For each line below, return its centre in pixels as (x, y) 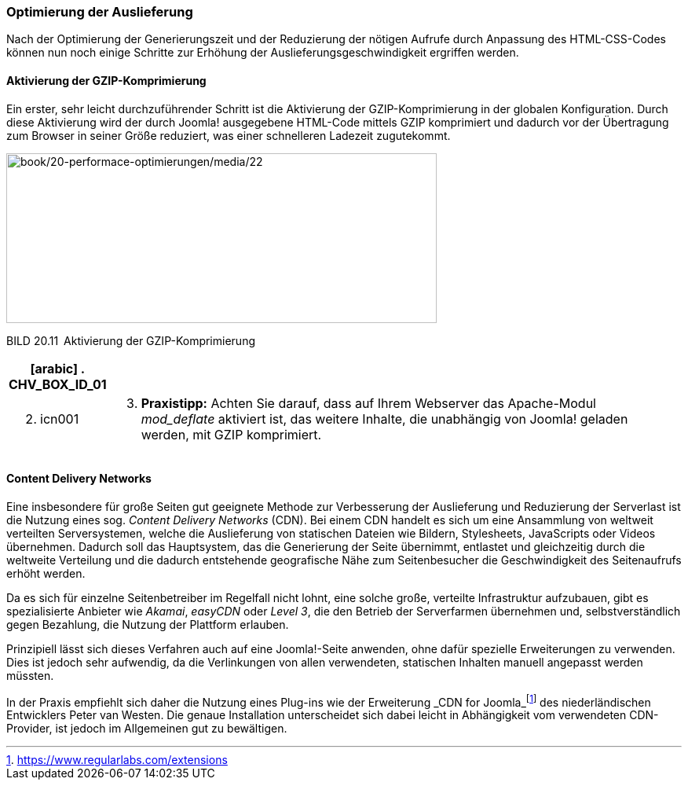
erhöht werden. (46, 573)
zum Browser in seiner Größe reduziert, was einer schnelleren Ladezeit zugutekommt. (229, 135)
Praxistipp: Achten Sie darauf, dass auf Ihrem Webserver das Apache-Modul (368, 403)
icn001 (60, 419)
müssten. (30, 675)
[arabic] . (58, 368)
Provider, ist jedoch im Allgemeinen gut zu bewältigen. (147, 729)
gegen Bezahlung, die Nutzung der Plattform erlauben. (148, 624)
